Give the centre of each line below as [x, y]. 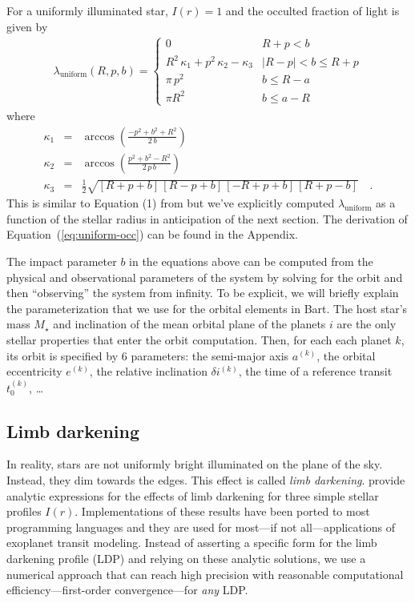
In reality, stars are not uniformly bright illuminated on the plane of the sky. [195, 464]
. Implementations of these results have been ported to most [222, 511]
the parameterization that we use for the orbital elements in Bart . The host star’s [207, 308]
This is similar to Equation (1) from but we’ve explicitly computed [171, 203]
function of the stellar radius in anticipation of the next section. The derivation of [207, 218]
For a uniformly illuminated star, [87, 10]
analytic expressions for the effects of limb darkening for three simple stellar [193, 495]
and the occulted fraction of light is [312, 10]
